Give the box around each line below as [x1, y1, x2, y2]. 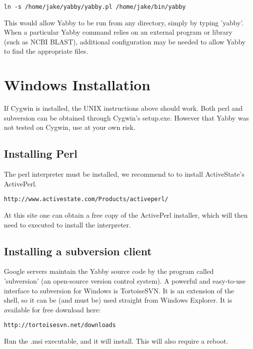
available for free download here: [4, 304, 101, 314]
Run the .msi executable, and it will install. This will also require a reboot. [4, 336, 229, 346]
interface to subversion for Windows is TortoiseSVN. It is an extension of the [4, 285, 234, 295]
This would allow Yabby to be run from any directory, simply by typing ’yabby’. [4, 17, 244, 27]
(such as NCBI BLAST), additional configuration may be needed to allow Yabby [4, 36, 246, 46]
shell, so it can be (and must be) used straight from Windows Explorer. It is [4, 295, 232, 305]
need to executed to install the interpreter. [4, 219, 131, 229]
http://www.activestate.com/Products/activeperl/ [4, 196, 169, 203]
